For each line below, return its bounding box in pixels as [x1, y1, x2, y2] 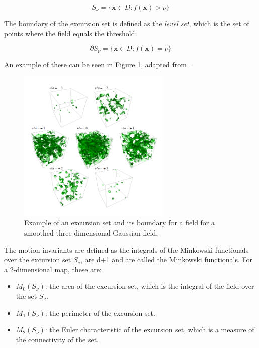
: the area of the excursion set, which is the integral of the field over [45, 281, 254, 291]
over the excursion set [4, 254, 71, 265]
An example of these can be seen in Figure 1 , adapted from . [4, 59, 191, 70]
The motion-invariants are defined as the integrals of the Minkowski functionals [4, 244, 249, 255]
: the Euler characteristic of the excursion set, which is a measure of [45, 324, 254, 335]
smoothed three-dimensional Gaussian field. [24, 227, 158, 238]
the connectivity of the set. [16, 334, 99, 344]
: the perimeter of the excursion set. [45, 307, 155, 318]
